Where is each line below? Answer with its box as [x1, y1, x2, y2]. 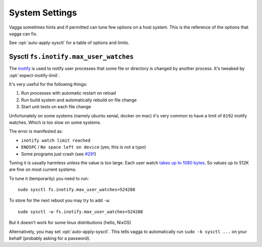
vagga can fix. [9, 31, 38, 36]
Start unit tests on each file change [21, 104, 91, 110]
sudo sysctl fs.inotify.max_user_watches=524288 [17, 187, 135, 193]
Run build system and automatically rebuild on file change [21, 97, 137, 103]
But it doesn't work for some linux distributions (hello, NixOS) [9, 220, 131, 226]
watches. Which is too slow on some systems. [9, 119, 101, 125]
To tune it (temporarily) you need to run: [9, 175, 89, 181]
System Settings [9, 7, 77, 18]
